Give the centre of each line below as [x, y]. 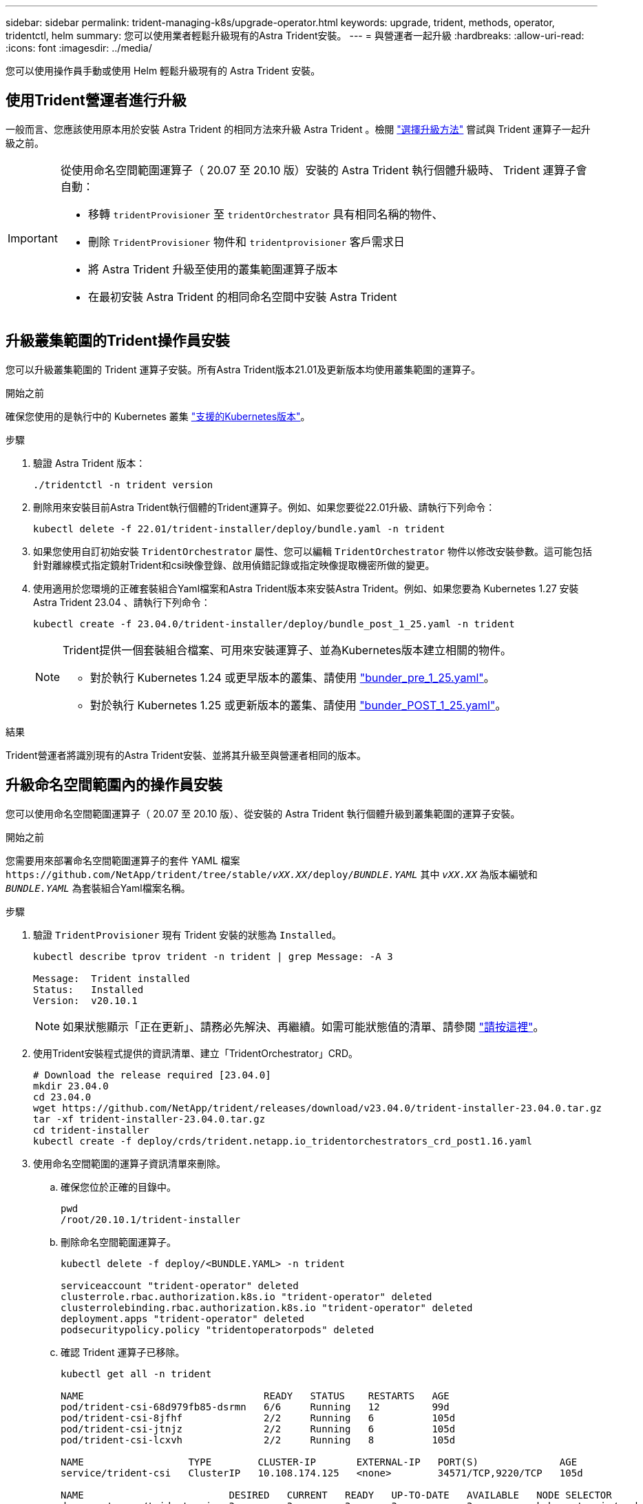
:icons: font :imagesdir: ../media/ [79, 48]
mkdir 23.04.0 [71, 1086]
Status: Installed [88, 989]
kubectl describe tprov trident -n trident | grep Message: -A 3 [213, 956]
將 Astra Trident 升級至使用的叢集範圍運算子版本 [213, 269]
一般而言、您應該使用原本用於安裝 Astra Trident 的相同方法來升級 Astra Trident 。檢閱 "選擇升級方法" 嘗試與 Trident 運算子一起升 [298, 129]
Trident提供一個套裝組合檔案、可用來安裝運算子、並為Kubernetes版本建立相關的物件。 [287, 650]
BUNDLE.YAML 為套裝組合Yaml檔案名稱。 [98, 888]
